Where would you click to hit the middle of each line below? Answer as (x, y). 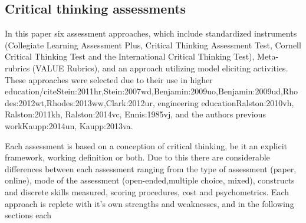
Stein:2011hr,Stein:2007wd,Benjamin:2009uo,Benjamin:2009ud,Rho (177, 91)
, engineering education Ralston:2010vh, (223, 102)
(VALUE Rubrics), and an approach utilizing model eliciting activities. (160, 68)
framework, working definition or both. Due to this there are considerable (137, 157)
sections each (28, 215)
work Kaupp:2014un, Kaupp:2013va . (69, 125)
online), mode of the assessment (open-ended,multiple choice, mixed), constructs (150, 180)
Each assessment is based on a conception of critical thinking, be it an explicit (146, 145)
